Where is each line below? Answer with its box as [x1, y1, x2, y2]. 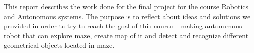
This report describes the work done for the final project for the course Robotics [4, 1, 249, 11]
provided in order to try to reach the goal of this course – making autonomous [4, 21, 242, 31]
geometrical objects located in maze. [4, 40, 115, 50]
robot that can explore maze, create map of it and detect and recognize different [4, 30, 249, 40]
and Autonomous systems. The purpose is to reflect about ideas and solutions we [4, 11, 251, 21]
